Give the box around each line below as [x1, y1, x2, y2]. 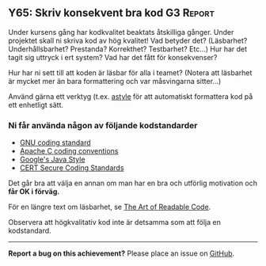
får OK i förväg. [8, 187, 60, 196]
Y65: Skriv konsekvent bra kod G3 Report [8, 6, 215, 20]
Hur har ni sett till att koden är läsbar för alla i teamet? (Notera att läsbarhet [8, 67, 253, 78]
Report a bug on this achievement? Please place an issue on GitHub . [8, 249, 235, 258]
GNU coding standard [19, 138, 91, 147]
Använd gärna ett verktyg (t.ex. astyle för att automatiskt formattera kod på [8, 91, 253, 101]
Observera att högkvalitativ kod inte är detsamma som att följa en [8, 218, 222, 227]
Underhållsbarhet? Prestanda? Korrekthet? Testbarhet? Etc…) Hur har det [8, 44, 248, 54]
